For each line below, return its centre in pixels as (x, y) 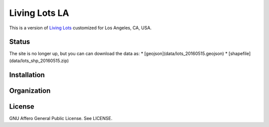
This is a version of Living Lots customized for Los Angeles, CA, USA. (80, 28)
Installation (27, 75)
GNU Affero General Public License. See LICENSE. (61, 118)
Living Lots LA (39, 13)
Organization (30, 91)
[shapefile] (240, 54)
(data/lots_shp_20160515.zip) (39, 61)
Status (20, 42)
